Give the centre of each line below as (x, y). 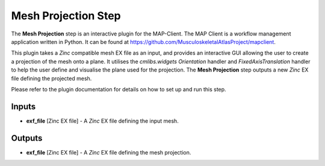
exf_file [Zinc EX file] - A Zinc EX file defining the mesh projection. (109, 152)
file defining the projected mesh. (51, 78)
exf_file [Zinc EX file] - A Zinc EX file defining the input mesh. (102, 121)
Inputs (23, 106)
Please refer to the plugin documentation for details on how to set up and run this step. (119, 89)
